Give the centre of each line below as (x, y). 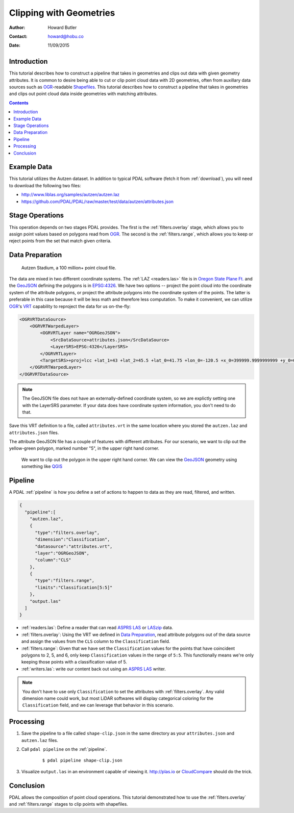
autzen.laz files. (40, 740)
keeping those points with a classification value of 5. (74, 662)
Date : (15, 45)
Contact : (18, 36)
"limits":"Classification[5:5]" (74, 587)
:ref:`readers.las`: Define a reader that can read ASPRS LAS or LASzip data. (97, 628)
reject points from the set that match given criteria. (60, 241)
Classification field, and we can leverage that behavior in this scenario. (98, 705)
